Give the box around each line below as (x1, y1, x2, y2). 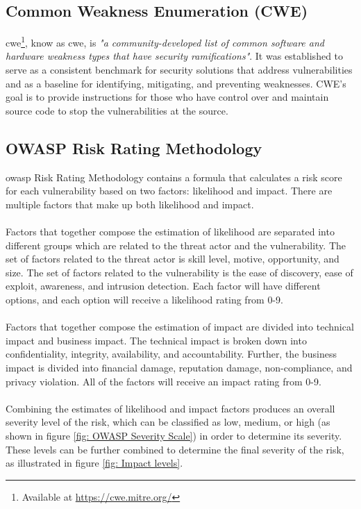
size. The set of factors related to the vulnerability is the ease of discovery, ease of (6, 265, 353, 279)
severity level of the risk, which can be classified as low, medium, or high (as (6, 415, 330, 429)
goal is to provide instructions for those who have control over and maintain (6, 90, 329, 104)
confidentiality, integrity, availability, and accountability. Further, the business (6, 347, 337, 361)
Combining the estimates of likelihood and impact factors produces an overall (6, 401, 335, 415)
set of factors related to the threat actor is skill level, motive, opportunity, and (6, 251, 339, 266)
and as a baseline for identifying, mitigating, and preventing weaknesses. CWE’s (6, 76, 346, 90)
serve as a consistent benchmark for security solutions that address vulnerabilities (6, 62, 353, 77)
